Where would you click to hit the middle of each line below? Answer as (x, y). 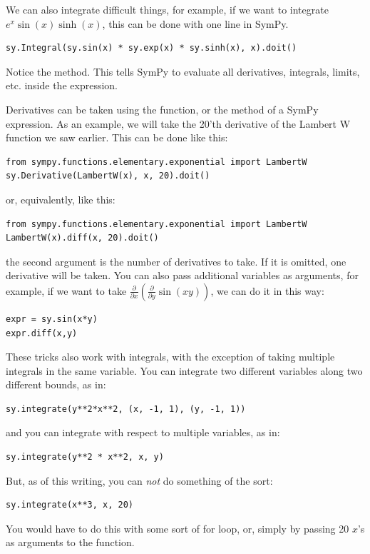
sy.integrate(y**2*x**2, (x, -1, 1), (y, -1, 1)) (126, 409)
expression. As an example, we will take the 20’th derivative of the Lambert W (178, 123)
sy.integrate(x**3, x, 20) (70, 505)
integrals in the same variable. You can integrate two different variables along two (184, 370)
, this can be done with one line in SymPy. (195, 23)
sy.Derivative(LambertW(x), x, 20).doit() (108, 176)
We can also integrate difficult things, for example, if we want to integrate (167, 9)
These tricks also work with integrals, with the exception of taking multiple (170, 357)
